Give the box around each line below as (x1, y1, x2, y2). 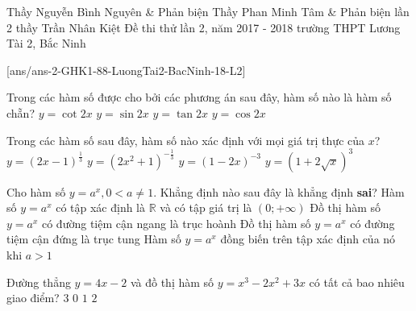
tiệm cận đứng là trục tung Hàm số (6, 230, 181, 247)
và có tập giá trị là (160, 199, 252, 216)
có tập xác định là (56, 199, 146, 216)
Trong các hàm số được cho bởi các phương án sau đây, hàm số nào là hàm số (6, 89, 392, 106)
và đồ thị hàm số (130, 273, 214, 290)
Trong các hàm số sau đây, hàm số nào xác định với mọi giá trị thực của (6, 131, 365, 148)
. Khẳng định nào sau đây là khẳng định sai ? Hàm (153, 183, 405, 200)
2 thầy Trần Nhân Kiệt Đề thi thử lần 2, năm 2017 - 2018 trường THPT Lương (6, 19, 401, 35)
